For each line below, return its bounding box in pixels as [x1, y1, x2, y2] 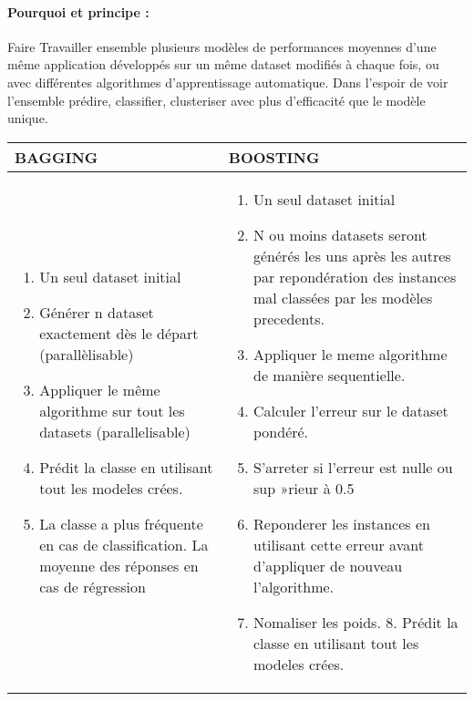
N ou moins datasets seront [253, 223, 428, 245]
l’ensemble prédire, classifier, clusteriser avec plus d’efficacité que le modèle [7, 90, 426, 109]
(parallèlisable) [39, 343, 134, 365]
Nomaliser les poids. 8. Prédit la [253, 611, 459, 633]
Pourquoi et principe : [7, 2, 149, 21]
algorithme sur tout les [39, 399, 185, 421]
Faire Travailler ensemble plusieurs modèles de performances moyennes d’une [7, 36, 437, 56]
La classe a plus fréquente [39, 512, 203, 534]
